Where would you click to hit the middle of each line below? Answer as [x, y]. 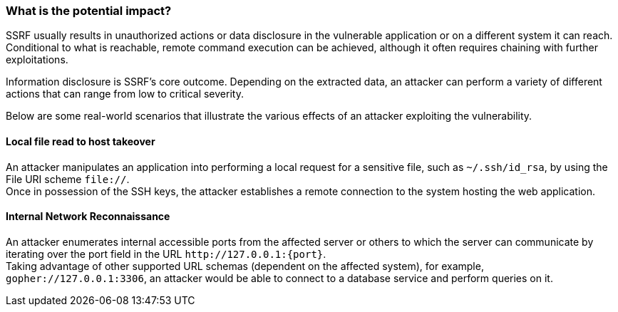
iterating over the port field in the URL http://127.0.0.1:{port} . [166, 254]
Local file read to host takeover [81, 141]
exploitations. [37, 60]
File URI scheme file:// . [68, 179]
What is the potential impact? [89, 11]
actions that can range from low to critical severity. [125, 94]
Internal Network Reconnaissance [88, 217]
